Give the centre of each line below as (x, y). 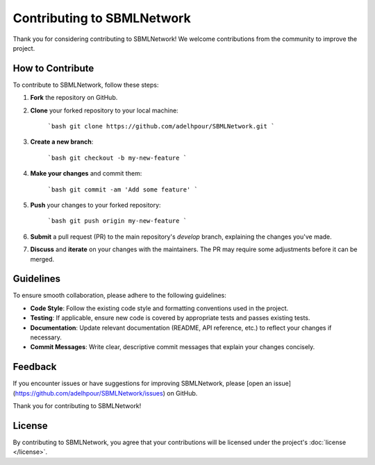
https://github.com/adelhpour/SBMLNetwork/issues (89, 393)
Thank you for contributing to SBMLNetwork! (77, 406)
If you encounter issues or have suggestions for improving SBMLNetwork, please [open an (142, 383)
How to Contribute (53, 68)
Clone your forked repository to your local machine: (104, 110)
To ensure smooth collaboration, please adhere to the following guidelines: (120, 296)
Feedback (35, 367)
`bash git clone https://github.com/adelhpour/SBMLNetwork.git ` (161, 126)
